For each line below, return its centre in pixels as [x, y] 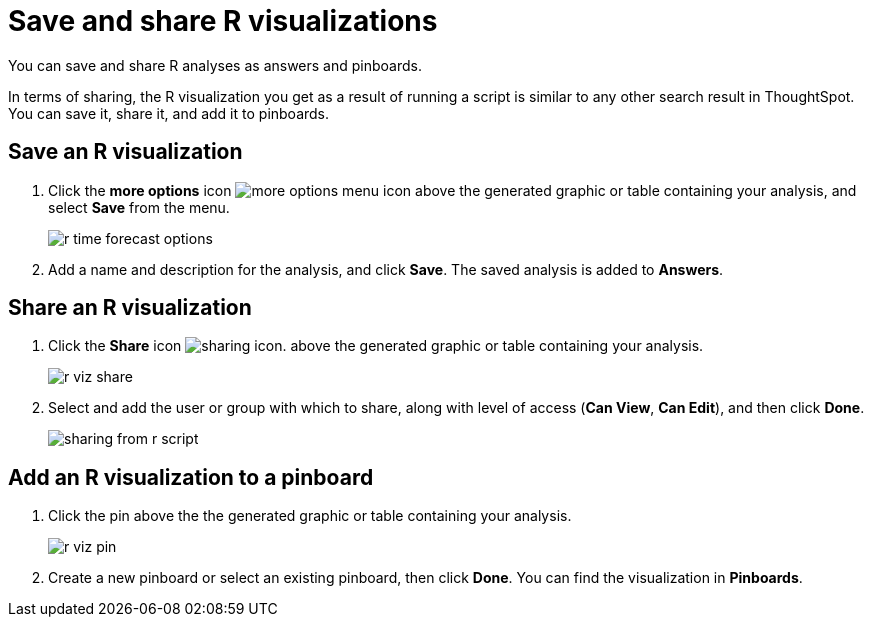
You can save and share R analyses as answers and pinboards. [215, 65]
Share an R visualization [130, 308]
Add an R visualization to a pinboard [191, 477]
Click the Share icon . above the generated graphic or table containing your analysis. [376, 346]
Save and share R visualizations [223, 21]
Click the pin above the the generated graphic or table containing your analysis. [310, 516]
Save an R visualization [125, 152]
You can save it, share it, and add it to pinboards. [169, 113]
